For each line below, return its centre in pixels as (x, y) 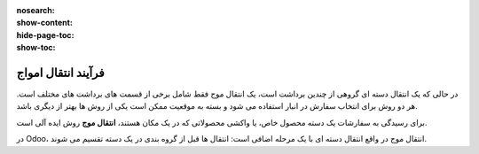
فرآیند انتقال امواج (61, 72)
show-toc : (36, 48)
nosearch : (35, 10)
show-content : (44, 23)
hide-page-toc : (45, 35)
